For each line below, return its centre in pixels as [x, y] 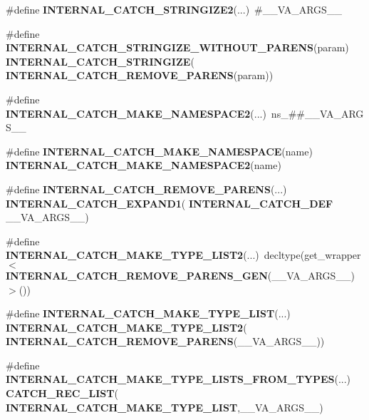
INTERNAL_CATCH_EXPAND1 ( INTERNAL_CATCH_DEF [170, 203]
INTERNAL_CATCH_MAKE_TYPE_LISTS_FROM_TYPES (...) [178, 379]
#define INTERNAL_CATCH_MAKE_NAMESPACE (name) [159, 151]
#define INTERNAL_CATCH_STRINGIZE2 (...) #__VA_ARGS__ [174, 9]
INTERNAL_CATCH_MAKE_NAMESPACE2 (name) [144, 165]
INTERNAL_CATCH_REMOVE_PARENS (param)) [140, 75]
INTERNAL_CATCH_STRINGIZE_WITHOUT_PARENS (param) [177, 47]
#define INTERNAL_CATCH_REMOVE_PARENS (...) [146, 189]
